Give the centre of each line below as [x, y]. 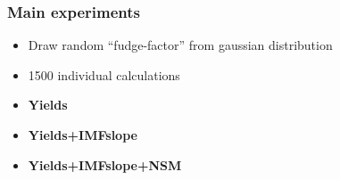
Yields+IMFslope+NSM [105, 164]
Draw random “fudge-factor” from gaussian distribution [180, 45]
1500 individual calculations [104, 74]
